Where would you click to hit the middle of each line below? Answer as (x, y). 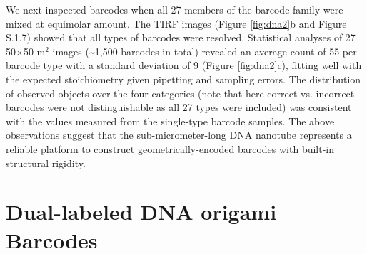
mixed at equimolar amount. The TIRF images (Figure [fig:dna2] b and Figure (176, 23)
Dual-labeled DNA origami (141, 212)
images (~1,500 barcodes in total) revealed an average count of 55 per (205, 51)
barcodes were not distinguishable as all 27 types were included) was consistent (179, 107)
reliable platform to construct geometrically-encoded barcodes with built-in (170, 148)
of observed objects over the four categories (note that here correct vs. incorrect (180, 93)
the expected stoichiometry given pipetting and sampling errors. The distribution (183, 79)
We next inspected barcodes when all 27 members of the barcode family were (175, 9)
